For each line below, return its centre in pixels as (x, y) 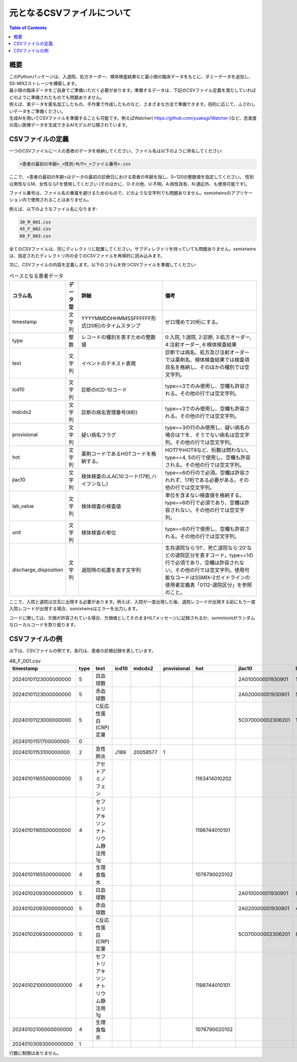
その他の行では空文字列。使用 (210, 570)
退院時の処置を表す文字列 (111, 570)
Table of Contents (28, 28)
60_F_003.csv (35, 236)
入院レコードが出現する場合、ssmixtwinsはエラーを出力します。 (75, 609)
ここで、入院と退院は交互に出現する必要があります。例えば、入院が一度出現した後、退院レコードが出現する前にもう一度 (132, 602)
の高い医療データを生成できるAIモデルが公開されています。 (70, 125)
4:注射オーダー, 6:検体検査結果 (201, 345)
